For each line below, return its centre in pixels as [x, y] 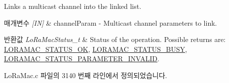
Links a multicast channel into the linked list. [73, 6]
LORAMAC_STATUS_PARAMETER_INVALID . [82, 59]
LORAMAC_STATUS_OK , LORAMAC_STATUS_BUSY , [95, 49]
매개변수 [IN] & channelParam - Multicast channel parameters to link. [111, 22]
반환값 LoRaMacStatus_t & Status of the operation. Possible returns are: [115, 39]
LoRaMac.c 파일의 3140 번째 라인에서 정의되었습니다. [86, 75]
